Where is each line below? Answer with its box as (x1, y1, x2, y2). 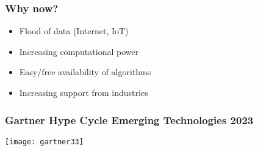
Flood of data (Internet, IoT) (19, 24, 129, 37)
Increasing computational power (19, 45, 139, 57)
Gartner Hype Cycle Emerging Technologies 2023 (5, 112, 254, 127)
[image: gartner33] (5, 137, 84, 146)
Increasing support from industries (19, 86, 148, 98)
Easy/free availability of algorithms (19, 65, 151, 78)
